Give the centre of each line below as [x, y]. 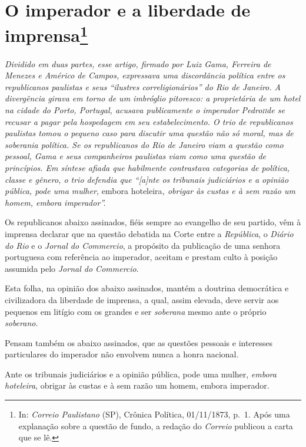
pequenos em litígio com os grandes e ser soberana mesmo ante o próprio [136, 311]
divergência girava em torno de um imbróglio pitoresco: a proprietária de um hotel [153, 98]
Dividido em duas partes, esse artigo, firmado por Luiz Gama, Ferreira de [138, 63]
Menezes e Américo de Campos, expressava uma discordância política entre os [145, 75]
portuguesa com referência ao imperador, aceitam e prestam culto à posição [141, 257]
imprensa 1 [46, 34]
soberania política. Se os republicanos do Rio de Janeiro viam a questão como [144, 144]
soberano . [21, 323]
